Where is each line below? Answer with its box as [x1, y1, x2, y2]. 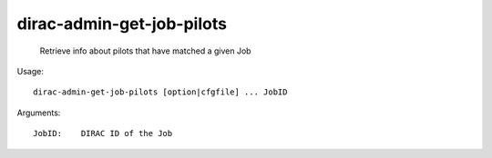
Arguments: [16, 107, 61, 118]
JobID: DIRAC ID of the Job [33, 128, 173, 139]
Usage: [16, 65, 45, 76]
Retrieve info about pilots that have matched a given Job [39, 45, 251, 56]
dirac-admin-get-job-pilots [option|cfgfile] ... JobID [33, 87, 288, 97]
